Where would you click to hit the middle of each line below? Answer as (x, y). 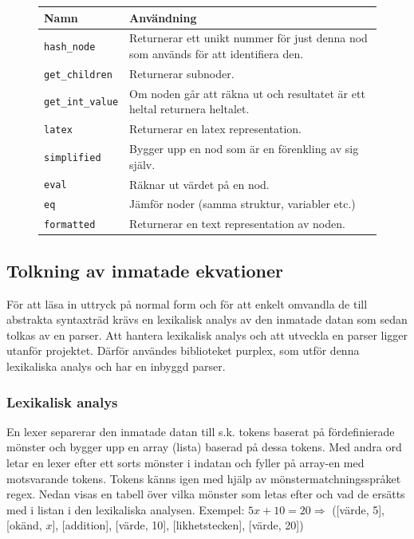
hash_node (70, 47)
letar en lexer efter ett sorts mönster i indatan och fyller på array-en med (185, 463)
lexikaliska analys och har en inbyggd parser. (116, 366)
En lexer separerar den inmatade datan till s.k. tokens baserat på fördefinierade (201, 431)
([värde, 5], (358, 509)
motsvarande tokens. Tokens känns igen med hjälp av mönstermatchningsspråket (204, 478)
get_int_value (81, 102)
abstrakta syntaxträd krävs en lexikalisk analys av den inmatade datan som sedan (207, 319)
